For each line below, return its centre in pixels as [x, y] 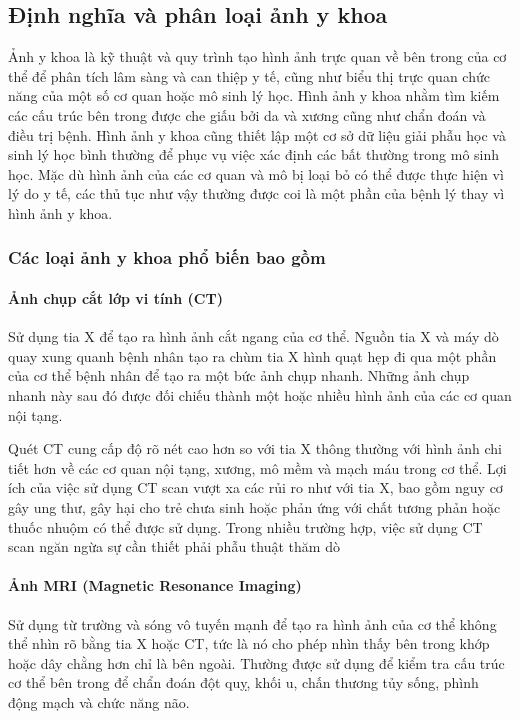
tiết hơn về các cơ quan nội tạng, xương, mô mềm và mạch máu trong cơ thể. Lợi [257, 467]
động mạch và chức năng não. [99, 701]
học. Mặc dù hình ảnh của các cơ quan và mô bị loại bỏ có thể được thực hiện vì [256, 173]
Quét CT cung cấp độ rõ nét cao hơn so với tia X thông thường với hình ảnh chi [255, 448]
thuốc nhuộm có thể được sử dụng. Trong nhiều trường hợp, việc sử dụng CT [245, 526]
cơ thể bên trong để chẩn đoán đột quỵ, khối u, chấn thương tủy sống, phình [243, 682]
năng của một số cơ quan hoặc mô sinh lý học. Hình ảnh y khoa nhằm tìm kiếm [254, 95]
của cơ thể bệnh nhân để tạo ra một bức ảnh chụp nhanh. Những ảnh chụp [239, 375]
